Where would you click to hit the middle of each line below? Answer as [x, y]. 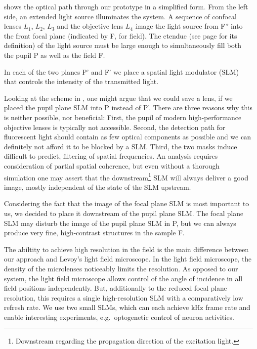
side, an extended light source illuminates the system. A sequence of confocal [121, 16]
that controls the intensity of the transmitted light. [81, 81]
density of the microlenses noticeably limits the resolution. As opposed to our [121, 268]
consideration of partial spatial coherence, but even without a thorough [112, 165]
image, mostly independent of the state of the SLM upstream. [98, 187]
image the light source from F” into [189, 26]
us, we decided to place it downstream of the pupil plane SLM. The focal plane [124, 213]
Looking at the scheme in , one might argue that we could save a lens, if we [118, 98]
